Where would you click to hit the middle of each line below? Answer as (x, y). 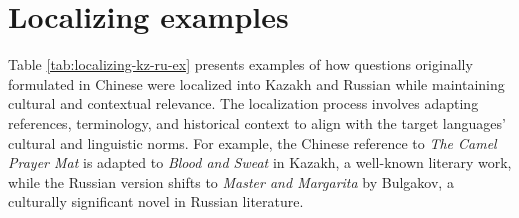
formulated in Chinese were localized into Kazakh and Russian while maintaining (256, 83)
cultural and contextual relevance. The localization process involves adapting (243, 103)
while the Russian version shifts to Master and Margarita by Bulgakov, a (231, 181)
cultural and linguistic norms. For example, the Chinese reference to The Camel (252, 142)
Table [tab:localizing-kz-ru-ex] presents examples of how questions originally (240, 64)
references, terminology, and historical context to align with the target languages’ (257, 122)
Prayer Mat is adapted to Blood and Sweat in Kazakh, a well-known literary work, (260, 162)
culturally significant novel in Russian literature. (156, 201)
